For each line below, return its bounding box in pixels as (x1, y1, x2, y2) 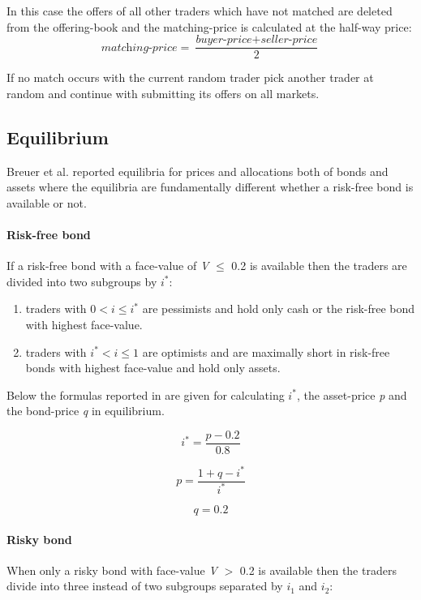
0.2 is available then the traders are (231, 257, 407, 274)
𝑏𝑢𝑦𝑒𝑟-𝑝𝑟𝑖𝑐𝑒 (195, 34, 252, 46)
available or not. (6, 194, 87, 211)
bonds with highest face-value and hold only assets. (25, 359, 281, 376)
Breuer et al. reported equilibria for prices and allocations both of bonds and (6, 162, 389, 179)
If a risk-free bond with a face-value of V (6, 257, 209, 274)
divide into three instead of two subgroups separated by (6, 577, 283, 594)
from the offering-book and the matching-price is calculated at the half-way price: (6, 18, 412, 35)
